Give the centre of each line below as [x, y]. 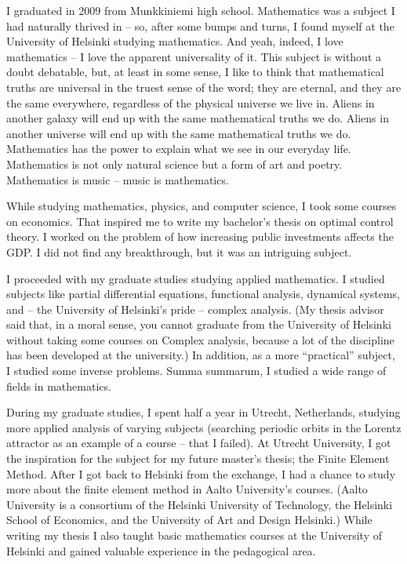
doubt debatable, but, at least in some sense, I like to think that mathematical [195, 72]
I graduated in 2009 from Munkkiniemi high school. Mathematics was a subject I [201, 10]
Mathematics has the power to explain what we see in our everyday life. [179, 149]
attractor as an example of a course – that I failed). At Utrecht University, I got [199, 443]
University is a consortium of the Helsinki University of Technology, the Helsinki [200, 504]
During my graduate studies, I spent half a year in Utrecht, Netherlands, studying [203, 412]
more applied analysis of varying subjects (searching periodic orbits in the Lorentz [204, 427]
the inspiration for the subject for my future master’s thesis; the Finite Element [198, 458]
